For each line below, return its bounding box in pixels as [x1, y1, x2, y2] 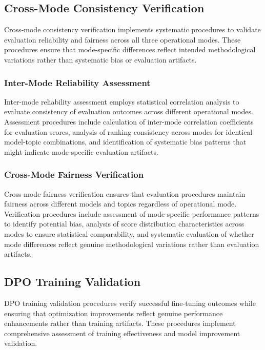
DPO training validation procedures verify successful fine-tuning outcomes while [4, 297, 256, 308]
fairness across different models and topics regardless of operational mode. [4, 198, 237, 209]
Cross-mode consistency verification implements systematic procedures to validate [4, 24, 261, 35]
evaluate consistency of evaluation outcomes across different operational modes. [4, 106, 253, 117]
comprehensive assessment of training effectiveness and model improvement [4, 327, 240, 338]
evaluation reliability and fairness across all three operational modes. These [4, 34, 241, 45]
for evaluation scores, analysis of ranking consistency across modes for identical [4, 126, 253, 137]
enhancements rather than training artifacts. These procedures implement [4, 318, 236, 328]
